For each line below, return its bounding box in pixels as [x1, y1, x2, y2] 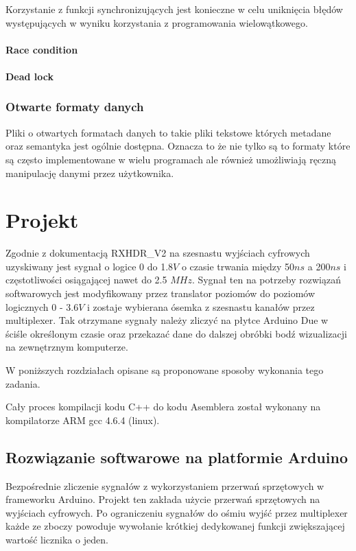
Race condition [5, 42, 78, 56]
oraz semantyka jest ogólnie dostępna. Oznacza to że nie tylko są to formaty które [5, 139, 351, 153]
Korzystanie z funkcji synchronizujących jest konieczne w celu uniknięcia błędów [5, 2, 343, 16]
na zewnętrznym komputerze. [5, 340, 128, 354]
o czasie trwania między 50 [181, 259, 295, 273]
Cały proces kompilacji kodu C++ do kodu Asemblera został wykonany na [5, 399, 321, 414]
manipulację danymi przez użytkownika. [5, 165, 174, 180]
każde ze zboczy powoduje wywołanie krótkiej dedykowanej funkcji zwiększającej [5, 519, 345, 533]
